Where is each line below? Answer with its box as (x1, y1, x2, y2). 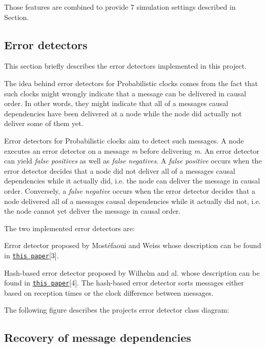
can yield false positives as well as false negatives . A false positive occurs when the (4, 155, 262, 166)
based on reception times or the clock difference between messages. (4, 287, 214, 298)
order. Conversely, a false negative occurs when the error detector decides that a (4, 185, 256, 196)
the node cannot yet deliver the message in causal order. (4, 206, 181, 216)
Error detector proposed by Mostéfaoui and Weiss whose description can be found (4, 240, 261, 251)
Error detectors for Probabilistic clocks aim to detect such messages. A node (4, 135, 244, 146)
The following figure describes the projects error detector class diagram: (4, 304, 229, 315)
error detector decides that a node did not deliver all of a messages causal (4, 165, 235, 176)
